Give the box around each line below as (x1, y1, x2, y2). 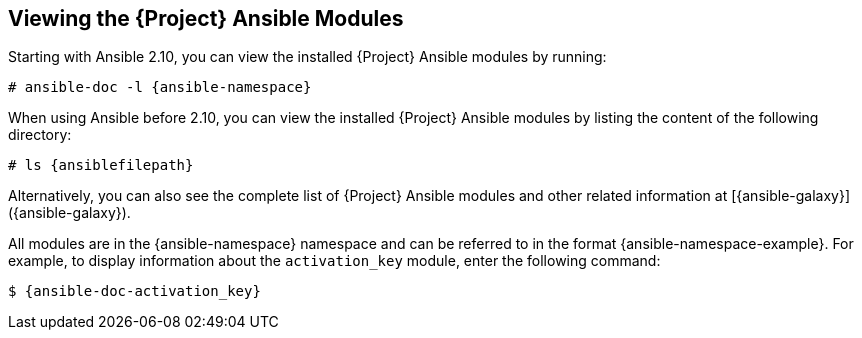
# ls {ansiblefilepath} (8, 157, 194, 174)
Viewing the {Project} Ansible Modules (8, 6, 404, 31)
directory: (8, 126, 72, 144)
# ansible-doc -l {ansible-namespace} (8, 79, 312, 96)
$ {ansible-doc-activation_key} (8, 283, 261, 300)
